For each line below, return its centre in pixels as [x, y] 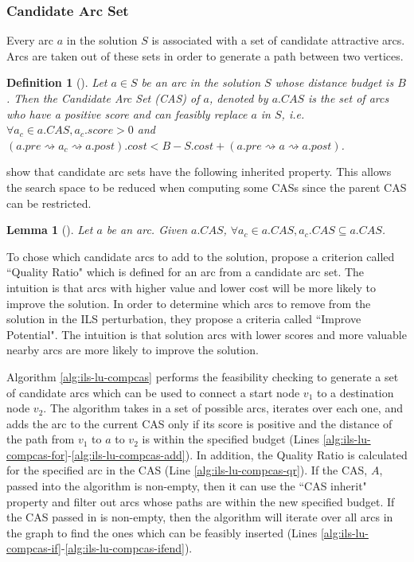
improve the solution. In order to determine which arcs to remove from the [189, 303]
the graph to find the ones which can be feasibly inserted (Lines [162, 532]
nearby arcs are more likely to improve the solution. [133, 350]
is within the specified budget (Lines [230, 439]
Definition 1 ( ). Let [57, 82]
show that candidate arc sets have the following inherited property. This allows [199, 172]
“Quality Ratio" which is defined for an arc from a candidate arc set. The [186, 272]
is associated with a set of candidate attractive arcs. [278, 40]
